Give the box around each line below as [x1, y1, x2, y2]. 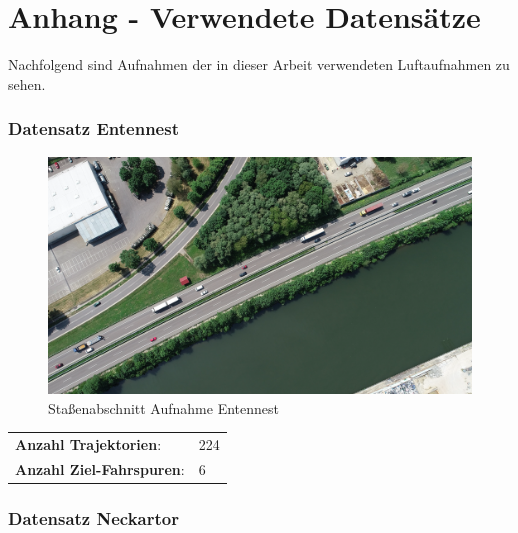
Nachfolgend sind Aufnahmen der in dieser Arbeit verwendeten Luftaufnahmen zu [8, 54, 510, 75]
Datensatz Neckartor [8, 506, 179, 530]
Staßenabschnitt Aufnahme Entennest [48, 397, 279, 418]
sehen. [8, 73, 46, 94]
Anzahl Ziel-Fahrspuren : [15, 458, 185, 479]
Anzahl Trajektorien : [15, 434, 162, 455]
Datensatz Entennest [8, 116, 179, 141]
